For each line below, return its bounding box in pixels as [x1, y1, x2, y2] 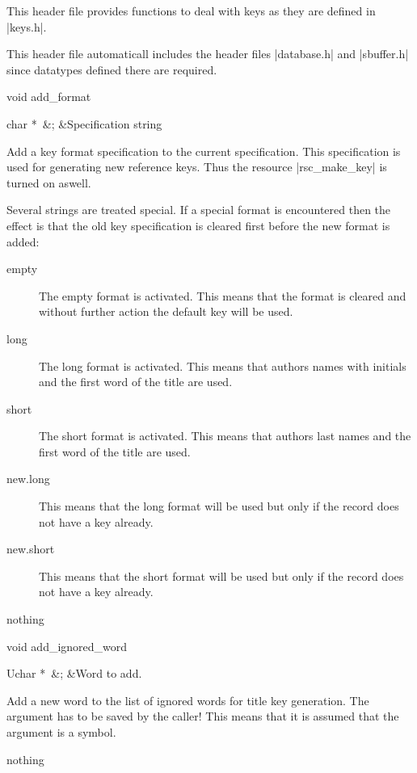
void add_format [6, 88, 91, 105]
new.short [6, 540, 55, 557]
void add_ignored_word [6, 637, 128, 654]
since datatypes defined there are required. [6, 61, 217, 78]
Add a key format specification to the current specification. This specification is [6, 142, 401, 159]
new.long [6, 470, 50, 487]
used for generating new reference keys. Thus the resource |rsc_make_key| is [6, 158, 387, 175]
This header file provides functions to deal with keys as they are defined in [6, 2, 376, 19]
